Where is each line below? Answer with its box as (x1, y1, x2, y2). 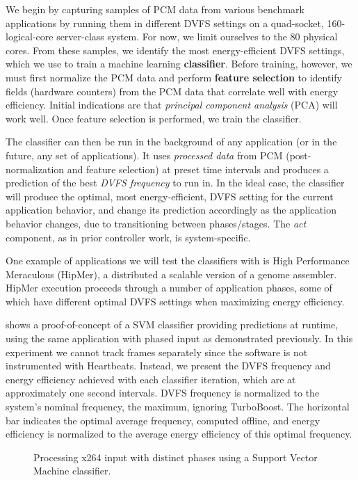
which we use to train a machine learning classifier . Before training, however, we (6, 56, 352, 71)
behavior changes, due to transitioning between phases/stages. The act (6, 216, 307, 230)
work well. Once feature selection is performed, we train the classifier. (6, 111, 302, 125)
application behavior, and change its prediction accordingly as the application (6, 202, 336, 217)
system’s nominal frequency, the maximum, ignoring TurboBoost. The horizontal (6, 399, 350, 414)
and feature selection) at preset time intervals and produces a (67, 161, 329, 176)
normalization (6, 161, 65, 176)
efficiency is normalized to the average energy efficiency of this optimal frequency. (6, 426, 352, 441)
